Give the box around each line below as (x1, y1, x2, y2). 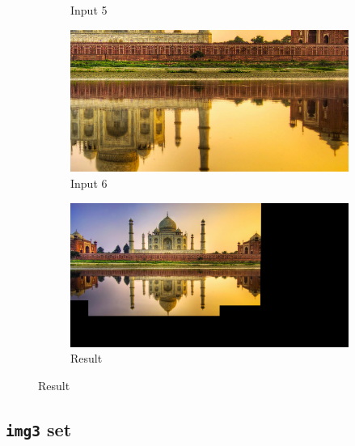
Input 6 (70, 174, 108, 191)
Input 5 (70, 2, 108, 18)
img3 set (6, 417, 72, 442)
